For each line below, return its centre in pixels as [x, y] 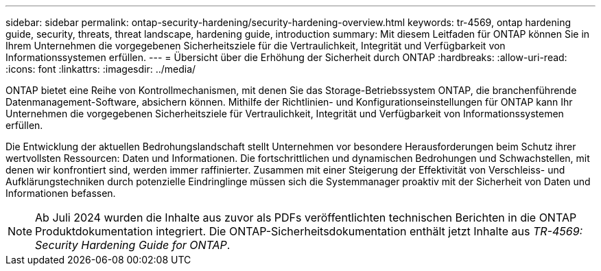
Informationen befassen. [61, 193]
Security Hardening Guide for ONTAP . [133, 245]
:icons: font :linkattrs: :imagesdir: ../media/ [101, 69]
